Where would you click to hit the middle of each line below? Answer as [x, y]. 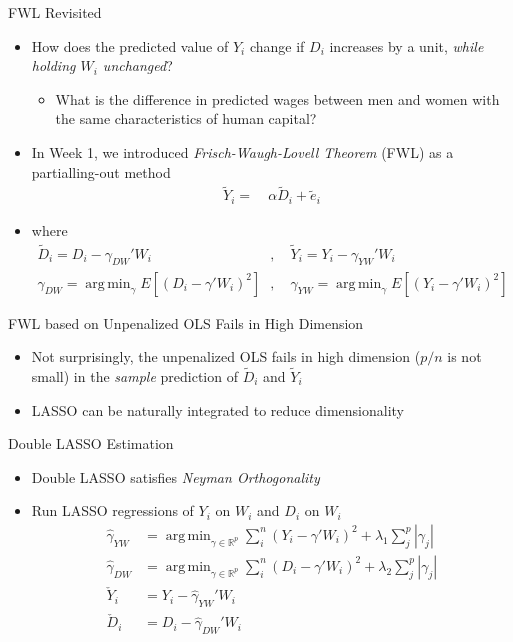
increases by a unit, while [406, 45]
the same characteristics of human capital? [186, 118]
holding [53, 65]
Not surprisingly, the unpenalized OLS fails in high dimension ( [226, 356]
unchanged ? [137, 65]
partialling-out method [101, 171]
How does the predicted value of [130, 45]
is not [464, 356]
